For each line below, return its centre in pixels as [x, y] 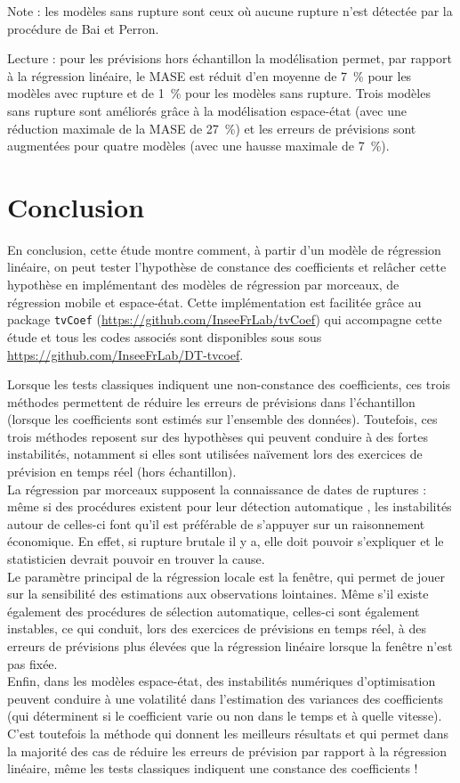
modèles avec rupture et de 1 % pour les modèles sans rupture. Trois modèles [219, 93]
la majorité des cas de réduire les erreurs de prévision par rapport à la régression [227, 750]
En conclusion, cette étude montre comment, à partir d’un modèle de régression [224, 249]
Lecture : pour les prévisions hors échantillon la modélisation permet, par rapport [230, 58]
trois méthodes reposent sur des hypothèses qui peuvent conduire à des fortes [218, 436]
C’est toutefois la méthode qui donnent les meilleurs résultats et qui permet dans [228, 733]
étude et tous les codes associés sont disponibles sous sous [165, 336]
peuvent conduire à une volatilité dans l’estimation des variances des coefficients [226, 698]
